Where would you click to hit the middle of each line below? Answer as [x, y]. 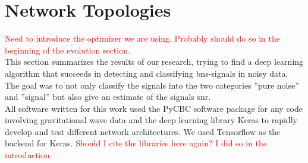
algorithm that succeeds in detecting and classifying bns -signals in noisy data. [147, 73]
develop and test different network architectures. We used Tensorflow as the [143, 131]
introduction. [29, 155]
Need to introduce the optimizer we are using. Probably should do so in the [142, 38]
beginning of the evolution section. [67, 50]
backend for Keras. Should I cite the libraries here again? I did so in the [136, 143]
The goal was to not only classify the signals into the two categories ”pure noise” [152, 85]
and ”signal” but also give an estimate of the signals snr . [108, 97]
